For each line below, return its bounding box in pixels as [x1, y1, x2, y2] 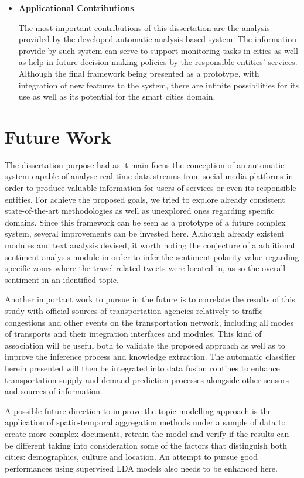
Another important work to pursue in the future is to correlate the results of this [5, 293, 295, 305]
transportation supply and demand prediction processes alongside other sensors [5, 373, 289, 385]
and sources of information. [5, 385, 103, 397]
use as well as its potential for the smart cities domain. [18, 90, 216, 103]
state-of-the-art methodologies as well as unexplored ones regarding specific [5, 204, 275, 217]
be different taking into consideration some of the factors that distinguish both [5, 439, 287, 451]
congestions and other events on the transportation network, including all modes [5, 316, 293, 328]
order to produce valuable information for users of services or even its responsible [5, 182, 296, 194]
